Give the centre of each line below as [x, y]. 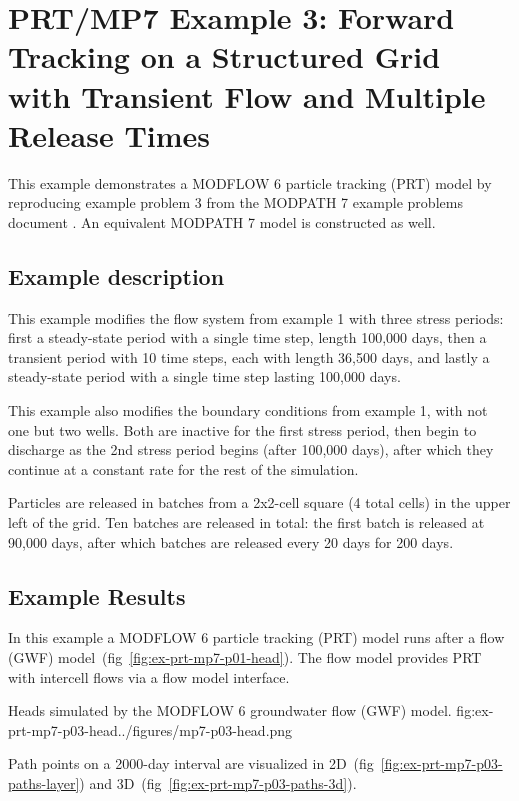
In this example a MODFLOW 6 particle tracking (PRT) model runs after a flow [256, 637]
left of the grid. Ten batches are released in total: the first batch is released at [246, 522]
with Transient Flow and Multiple [247, 95]
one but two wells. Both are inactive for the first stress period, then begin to [242, 429]
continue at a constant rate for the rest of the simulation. [183, 468]
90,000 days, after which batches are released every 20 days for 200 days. [231, 541]
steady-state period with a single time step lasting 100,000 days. [204, 376]
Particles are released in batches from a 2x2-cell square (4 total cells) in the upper [259, 502]
